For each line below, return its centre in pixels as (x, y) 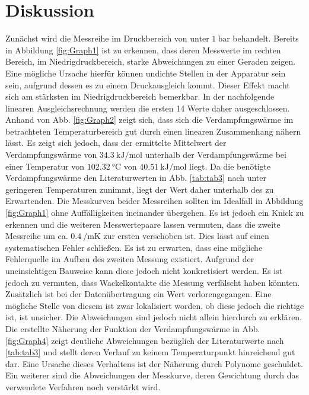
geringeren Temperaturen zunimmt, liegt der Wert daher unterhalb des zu (140, 189)
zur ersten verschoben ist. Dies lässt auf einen (186, 236)
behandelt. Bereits (266, 38)
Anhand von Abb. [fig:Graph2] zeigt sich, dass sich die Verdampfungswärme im (149, 120)
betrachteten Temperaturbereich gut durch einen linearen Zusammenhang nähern (153, 131)
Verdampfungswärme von (51, 155)
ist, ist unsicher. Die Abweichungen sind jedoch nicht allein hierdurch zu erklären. (154, 317)
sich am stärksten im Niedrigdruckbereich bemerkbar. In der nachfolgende (140, 96)
